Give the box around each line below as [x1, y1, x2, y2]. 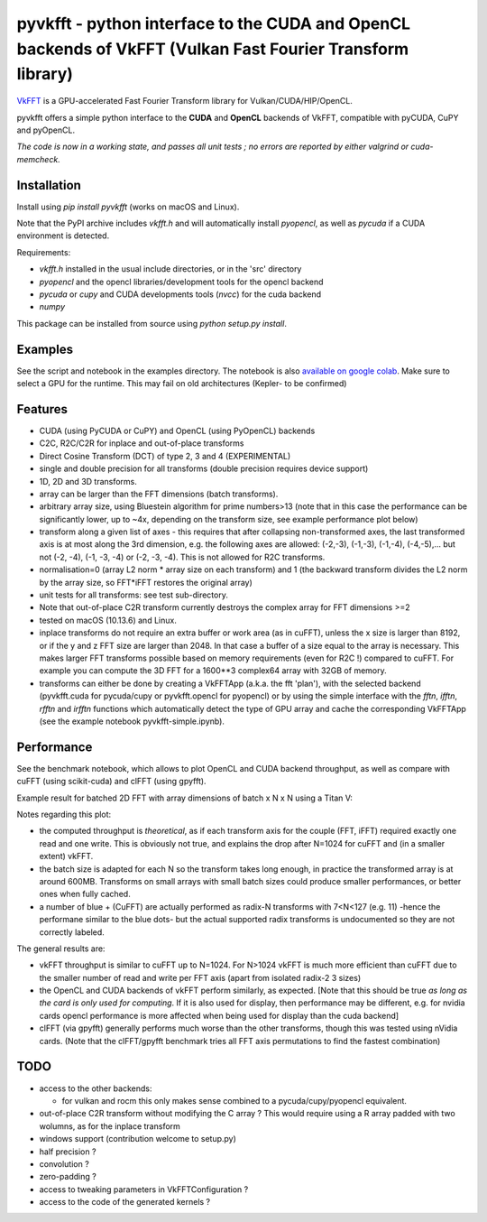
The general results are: [16, 943, 106, 954]
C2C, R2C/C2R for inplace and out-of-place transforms [39, 438, 244, 449]
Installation [16, 177, 81, 193]
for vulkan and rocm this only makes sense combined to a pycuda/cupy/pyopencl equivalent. [61, 1095, 408, 1106]
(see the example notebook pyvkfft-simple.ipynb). [39, 716, 225, 727]
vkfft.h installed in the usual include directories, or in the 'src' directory [39, 264, 302, 274]
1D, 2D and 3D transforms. [39, 476, 137, 486]
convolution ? [39, 1158, 89, 1169]
